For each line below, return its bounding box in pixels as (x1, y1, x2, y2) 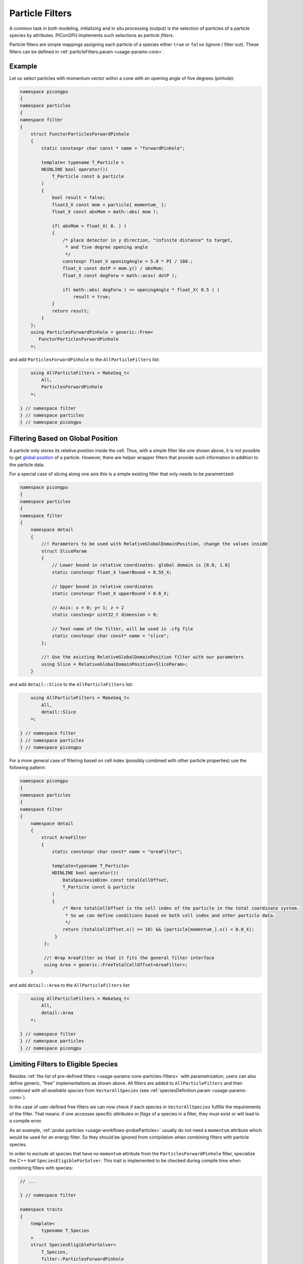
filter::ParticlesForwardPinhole (41, 1256, 124, 1261)
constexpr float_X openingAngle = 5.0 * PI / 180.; (62, 258, 193, 264)
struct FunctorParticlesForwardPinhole (30, 131, 130, 137)
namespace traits (20, 1206, 63, 1212)
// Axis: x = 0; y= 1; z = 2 (52, 605, 124, 610)
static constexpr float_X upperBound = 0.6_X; (52, 591, 169, 596)
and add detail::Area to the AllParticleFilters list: (9, 982, 131, 988)
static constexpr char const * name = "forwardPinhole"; (41, 145, 185, 151)
